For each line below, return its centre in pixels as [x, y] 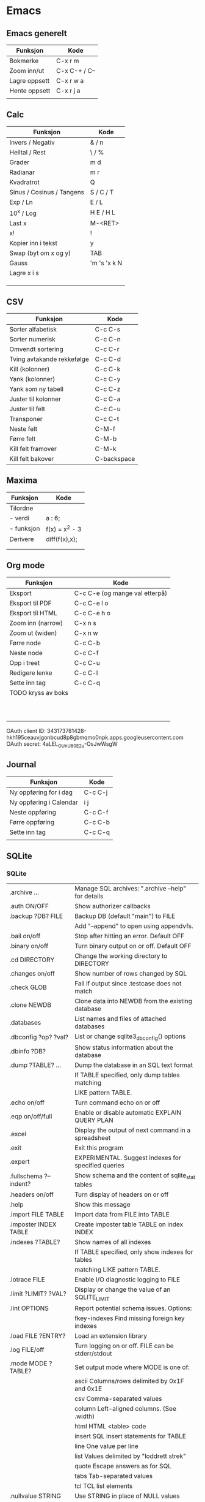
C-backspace [115, 458]
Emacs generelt [37, 33]
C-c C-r [107, 349]
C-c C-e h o [92, 613]
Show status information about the [124, 1047]
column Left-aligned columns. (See [125, 1408]
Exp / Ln [21, 202]
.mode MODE [28, 1363]
